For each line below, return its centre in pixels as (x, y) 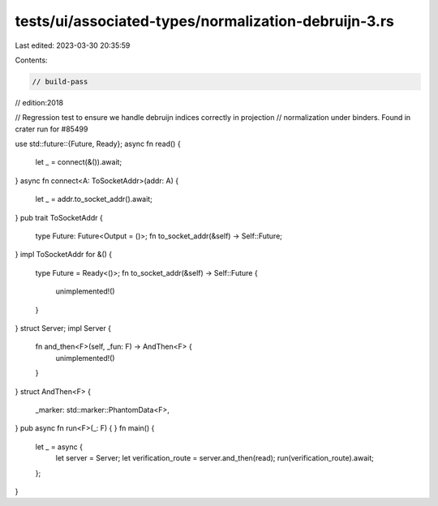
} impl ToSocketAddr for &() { (64, 255)
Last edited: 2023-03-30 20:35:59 (73, 45)
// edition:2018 (39, 102)
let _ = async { (59, 447)
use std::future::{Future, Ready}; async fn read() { (98, 144)
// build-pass (60, 81)
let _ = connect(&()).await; (79, 162)
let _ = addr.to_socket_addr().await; (94, 199)
